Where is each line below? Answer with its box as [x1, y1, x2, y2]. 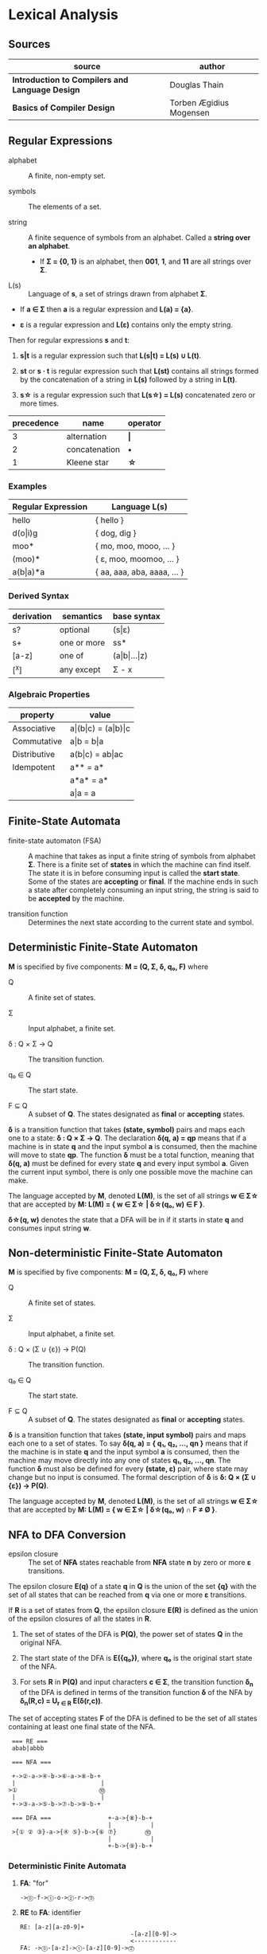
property [19, 709, 55, 720]
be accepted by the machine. [28, 893, 125, 903]
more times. [19, 398, 60, 408]
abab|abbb [11, 1744, 44, 1752]
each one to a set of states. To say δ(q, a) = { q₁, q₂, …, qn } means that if [8, 1438, 249, 1448]
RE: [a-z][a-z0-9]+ [19, 1923, 85, 1932]
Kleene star [66, 457, 110, 468]
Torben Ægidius [169, 97, 230, 108]
